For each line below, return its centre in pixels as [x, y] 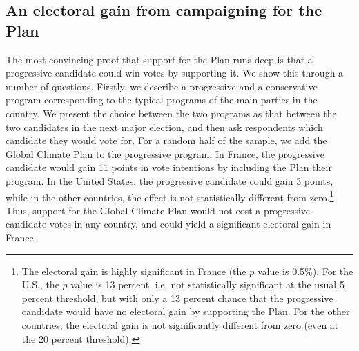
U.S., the [40, 284]
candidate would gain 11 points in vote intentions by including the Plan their [169, 167]
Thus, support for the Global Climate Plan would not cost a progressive [158, 210]
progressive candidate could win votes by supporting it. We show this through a [175, 73]
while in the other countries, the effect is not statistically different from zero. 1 [170, 196]
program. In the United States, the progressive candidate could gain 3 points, [169, 180]
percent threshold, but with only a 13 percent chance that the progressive [177, 298]
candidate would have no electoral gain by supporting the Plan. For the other [186, 311]
